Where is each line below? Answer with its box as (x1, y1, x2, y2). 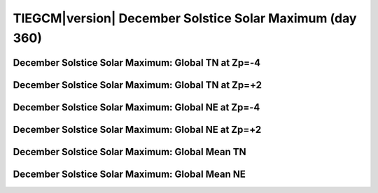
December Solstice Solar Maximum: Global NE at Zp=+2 (13, 123, 262, 136)
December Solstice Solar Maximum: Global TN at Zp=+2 (13, 79, 262, 91)
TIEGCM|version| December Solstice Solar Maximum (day (13, 10, 357, 26)
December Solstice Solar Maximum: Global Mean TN (13, 145, 246, 157)
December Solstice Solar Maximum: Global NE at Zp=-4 (13, 101, 260, 113)
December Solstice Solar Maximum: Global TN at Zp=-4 (13, 57, 261, 69)
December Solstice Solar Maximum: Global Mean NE (13, 168, 246, 180)
